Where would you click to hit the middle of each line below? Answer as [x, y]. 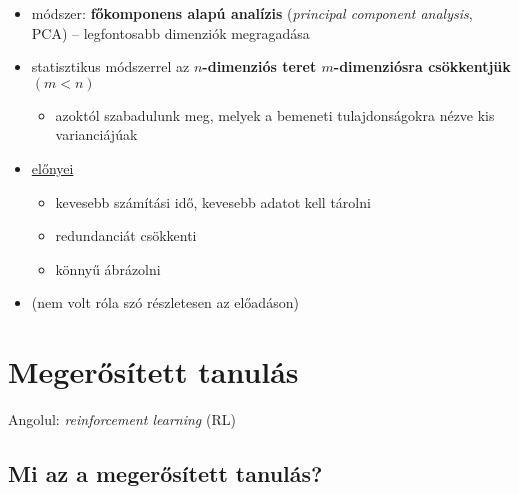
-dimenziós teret [259, 66]
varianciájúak [96, 134]
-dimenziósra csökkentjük [422, 66]
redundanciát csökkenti [126, 235]
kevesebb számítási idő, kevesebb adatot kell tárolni [213, 201]
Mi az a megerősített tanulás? [165, 473]
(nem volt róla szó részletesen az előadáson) [165, 302]
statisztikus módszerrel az [110, 66]
